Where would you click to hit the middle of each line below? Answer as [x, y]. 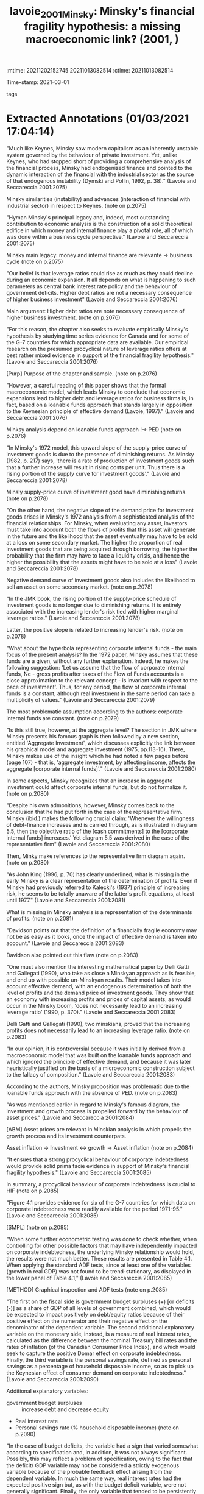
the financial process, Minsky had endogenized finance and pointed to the [100, 168]
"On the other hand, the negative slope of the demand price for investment [100, 510]
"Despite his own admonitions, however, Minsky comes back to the [90, 805]
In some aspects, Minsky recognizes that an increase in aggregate [90, 781]
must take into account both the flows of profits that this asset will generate [101, 529]
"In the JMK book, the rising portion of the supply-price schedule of [91, 598]
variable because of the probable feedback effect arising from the [89, 1471]
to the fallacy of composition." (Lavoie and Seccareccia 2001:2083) [91, 1074]
